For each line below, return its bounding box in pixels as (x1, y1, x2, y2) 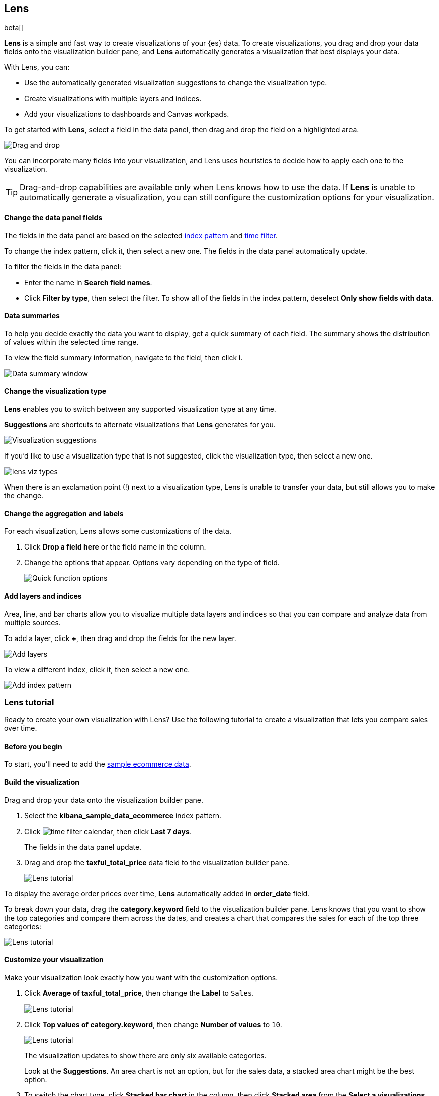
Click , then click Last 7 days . (24, 827, 192, 836)
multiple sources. (4, 618, 61, 627)
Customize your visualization (4, 955, 104, 964)
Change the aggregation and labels (4, 509, 124, 518)
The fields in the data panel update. (24, 842, 142, 851)
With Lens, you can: (4, 63, 70, 72)
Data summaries (4, 311, 60, 320)
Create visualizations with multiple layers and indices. (24, 94, 202, 103)
